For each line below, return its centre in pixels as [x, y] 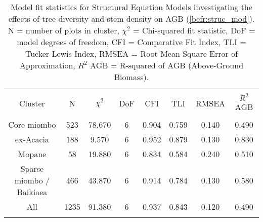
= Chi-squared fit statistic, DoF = [194, 30]
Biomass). [131, 77]
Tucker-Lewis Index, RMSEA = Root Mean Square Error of [131, 53]
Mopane [32, 154]
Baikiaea [32, 192]
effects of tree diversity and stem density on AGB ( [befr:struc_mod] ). [131, 18]
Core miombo [32, 124]
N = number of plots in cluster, [63, 30]
